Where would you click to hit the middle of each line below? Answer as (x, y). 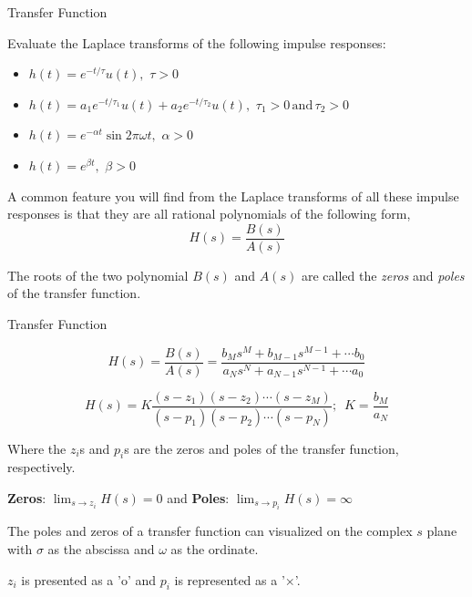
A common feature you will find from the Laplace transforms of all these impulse (233, 196)
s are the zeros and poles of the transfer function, (262, 448)
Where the (37, 448)
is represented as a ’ (230, 579)
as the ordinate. (215, 549)
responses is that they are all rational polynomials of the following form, (209, 214)
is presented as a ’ (71, 579)
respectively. (41, 467)
